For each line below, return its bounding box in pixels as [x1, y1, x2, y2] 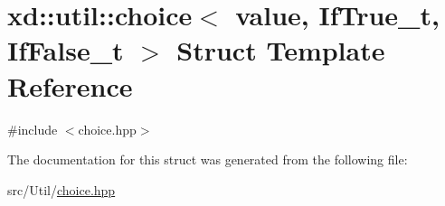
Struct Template [176, 32, 385, 69]
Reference [7, 67, 133, 104]
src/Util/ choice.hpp [7, 180, 116, 199]
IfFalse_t [7, 32, 124, 69]
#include [7, 119, 58, 138]
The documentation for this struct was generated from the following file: [7, 150, 408, 169]
